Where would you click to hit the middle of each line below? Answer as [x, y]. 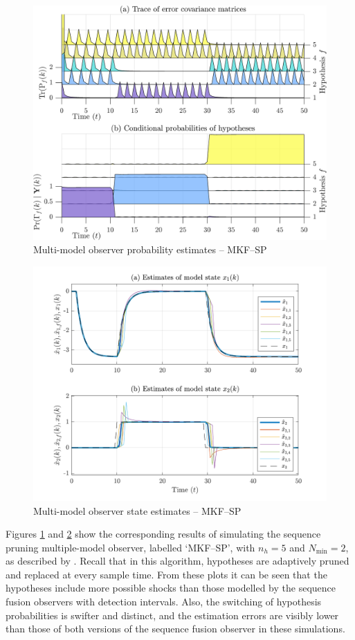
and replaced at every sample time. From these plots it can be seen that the [166, 574]
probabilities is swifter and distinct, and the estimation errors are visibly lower [172, 615]
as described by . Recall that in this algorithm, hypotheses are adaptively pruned [177, 561]
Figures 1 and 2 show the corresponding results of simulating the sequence [163, 534]
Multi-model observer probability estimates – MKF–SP [150, 249]
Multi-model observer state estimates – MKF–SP [137, 510]
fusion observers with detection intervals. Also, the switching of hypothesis [164, 602]
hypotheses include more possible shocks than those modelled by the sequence [171, 588]
